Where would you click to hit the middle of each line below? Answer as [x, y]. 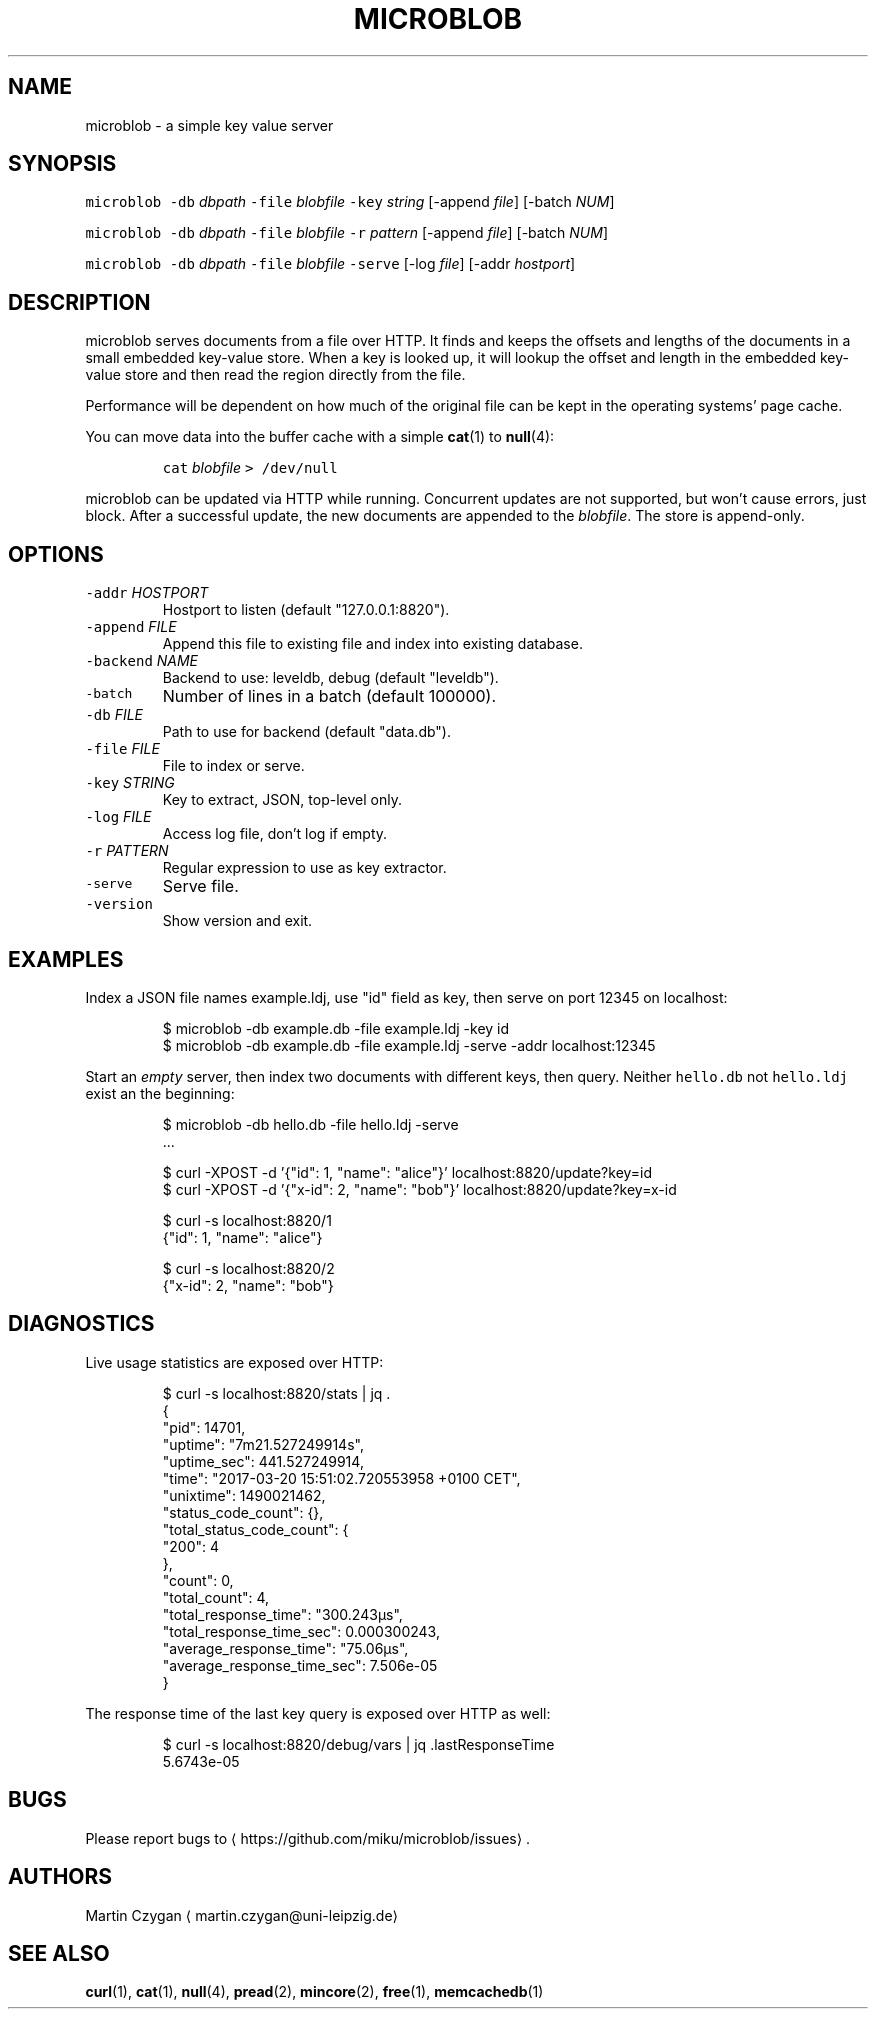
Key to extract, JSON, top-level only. [282, 800]
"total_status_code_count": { [255, 1529]
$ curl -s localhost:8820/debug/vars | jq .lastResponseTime [358, 1744]
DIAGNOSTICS [81, 1324]
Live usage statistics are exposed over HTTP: [234, 1362]
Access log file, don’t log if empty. [275, 834]
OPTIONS [56, 554]
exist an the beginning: [160, 1093]
